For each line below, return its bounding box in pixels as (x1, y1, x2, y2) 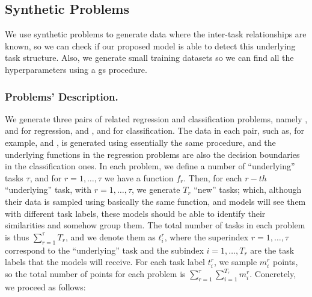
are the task (250, 243, 295, 256)
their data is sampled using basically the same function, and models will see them (5, 195, 306, 207)
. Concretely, (249, 267, 296, 280)
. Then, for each (183, 171, 242, 184)
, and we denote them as (65, 230, 156, 243)
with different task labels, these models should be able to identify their (5, 207, 266, 219)
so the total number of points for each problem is (5, 267, 186, 280)
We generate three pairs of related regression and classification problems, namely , (5, 112, 308, 125)
